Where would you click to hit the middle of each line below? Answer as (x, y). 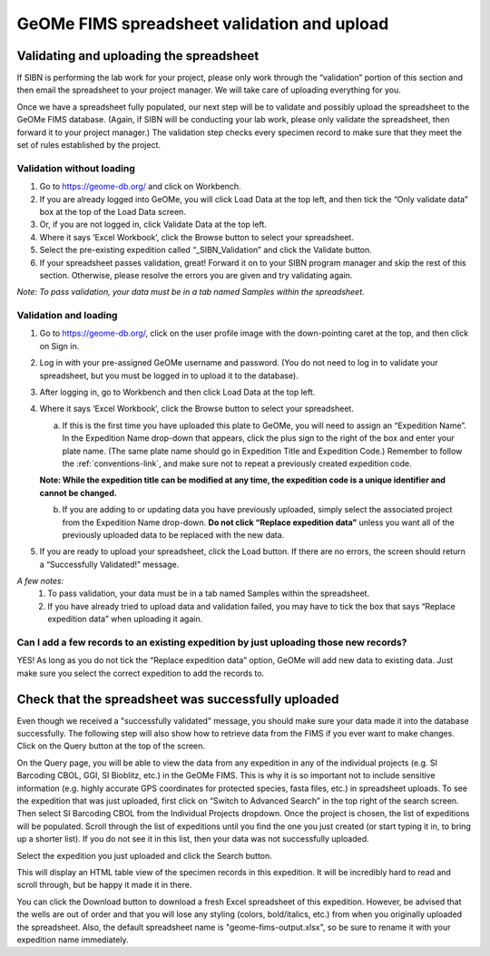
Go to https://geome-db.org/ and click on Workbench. (140, 187)
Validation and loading (67, 316)
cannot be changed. (78, 493)
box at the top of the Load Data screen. (113, 211)
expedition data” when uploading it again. (125, 619)
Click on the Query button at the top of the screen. (111, 746)
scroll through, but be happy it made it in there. (104, 885)
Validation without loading (76, 168)
